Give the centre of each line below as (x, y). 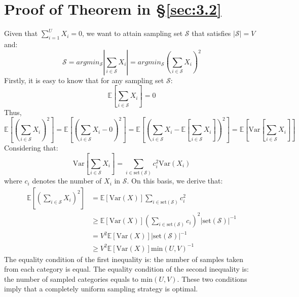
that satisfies (211, 33)
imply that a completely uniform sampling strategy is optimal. (101, 289)
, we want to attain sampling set (133, 33)
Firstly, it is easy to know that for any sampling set (84, 80)
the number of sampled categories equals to (71, 279)
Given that (21, 33)
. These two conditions (212, 279)
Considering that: (31, 148)
